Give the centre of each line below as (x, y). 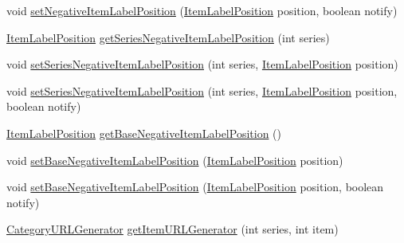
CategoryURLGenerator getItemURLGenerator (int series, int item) (173, 229)
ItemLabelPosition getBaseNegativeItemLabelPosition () (144, 133)
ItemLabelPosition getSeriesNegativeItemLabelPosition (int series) (168, 37)
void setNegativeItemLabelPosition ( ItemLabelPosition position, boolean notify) (202, 10)
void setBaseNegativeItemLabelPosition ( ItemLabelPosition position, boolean (195, 187)
